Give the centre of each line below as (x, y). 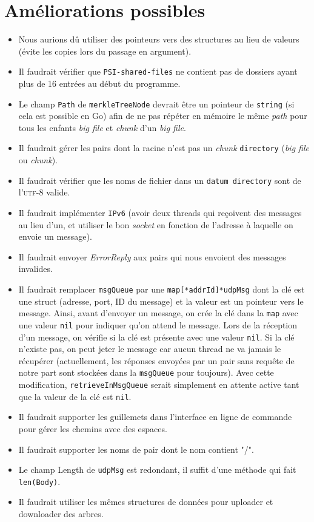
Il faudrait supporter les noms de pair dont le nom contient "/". (136, 449)
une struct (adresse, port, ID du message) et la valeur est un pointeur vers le (161, 301)
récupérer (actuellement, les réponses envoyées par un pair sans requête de (156, 360)
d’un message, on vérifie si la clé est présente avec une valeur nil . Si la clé (156, 337)
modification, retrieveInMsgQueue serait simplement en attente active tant (159, 384)
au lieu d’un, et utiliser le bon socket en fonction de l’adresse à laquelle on (156, 224)
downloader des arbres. (61, 514)
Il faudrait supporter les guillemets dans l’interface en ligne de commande (155, 417)
